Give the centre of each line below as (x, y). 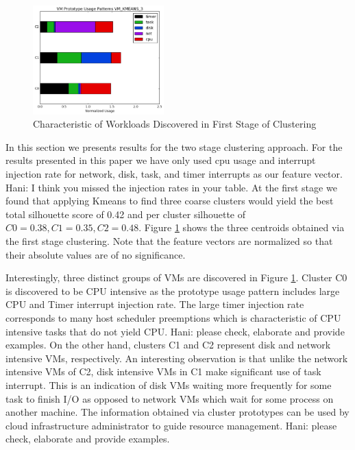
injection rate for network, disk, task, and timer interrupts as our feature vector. (174, 174)
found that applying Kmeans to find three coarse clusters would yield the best (170, 201)
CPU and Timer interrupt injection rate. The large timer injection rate (155, 304)
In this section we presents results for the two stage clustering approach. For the (174, 146)
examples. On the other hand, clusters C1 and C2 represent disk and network (168, 345)
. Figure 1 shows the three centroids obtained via (242, 227)
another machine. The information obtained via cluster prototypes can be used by (177, 412)
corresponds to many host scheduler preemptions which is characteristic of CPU (173, 317)
